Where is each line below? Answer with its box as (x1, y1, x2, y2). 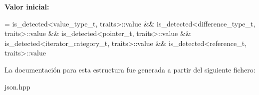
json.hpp (4, 81, 30, 91)
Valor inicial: (4, 1, 49, 11)
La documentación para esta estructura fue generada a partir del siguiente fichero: (4, 64, 256, 74)
